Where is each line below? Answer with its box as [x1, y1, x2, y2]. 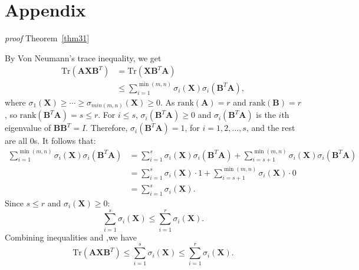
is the [256, 108, 276, 121]
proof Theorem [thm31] [5, 32, 90, 44]
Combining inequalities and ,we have [5, 231, 137, 243]
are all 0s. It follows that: [5, 134, 96, 147]
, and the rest [246, 121, 295, 134]
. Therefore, [85, 121, 128, 134]
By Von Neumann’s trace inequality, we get [5, 51, 162, 64]
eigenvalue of [5, 121, 51, 134]
